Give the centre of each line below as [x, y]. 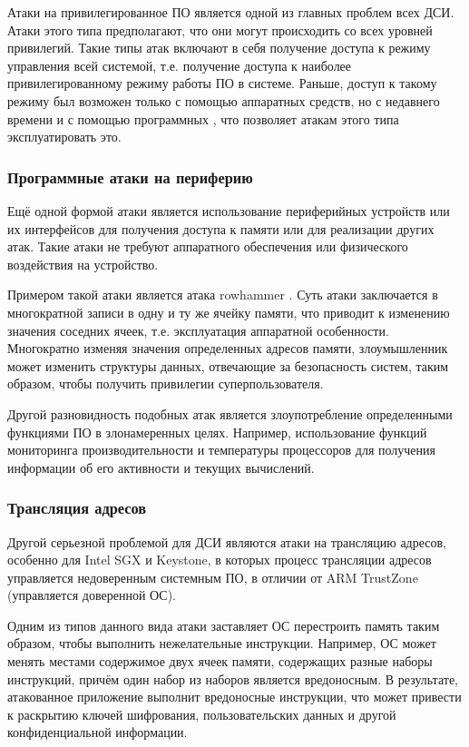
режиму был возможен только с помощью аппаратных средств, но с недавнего [224, 100]
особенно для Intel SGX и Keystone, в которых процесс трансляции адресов [220, 560]
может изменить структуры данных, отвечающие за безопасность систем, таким [228, 365]
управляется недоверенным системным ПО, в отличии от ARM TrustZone [213, 577]
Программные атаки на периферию [130, 177]
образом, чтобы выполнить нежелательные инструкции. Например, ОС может [222, 643]
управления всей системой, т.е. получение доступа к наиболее [180, 65]
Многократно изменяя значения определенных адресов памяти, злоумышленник [228, 348]
